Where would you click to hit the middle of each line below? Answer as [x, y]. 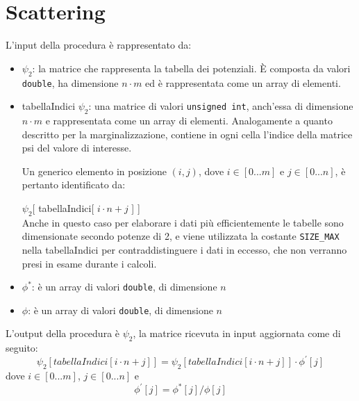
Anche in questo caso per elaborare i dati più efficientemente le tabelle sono [183, 222]
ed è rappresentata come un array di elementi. [243, 82]
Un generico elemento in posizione [94, 171]
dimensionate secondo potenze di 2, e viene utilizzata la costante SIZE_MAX [181, 236]
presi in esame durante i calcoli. [89, 263]
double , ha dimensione [70, 82]
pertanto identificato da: [74, 185]
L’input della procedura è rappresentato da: [99, 45]
